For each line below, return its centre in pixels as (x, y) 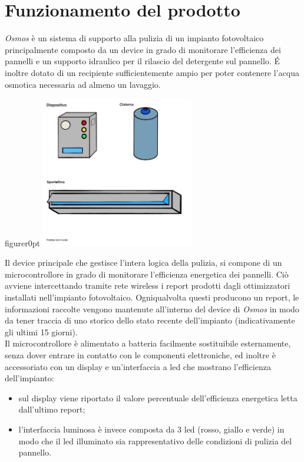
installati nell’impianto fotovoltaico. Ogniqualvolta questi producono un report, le (152, 297)
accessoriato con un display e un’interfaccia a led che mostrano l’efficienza (138, 366)
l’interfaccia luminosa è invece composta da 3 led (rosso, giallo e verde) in (151, 429)
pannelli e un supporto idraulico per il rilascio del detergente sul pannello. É (142, 61)
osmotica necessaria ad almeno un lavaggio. (83, 84)
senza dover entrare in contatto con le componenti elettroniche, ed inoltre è (140, 354)
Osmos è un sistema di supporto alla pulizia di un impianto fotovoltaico (134, 38)
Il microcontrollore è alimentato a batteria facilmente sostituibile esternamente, (148, 343)
